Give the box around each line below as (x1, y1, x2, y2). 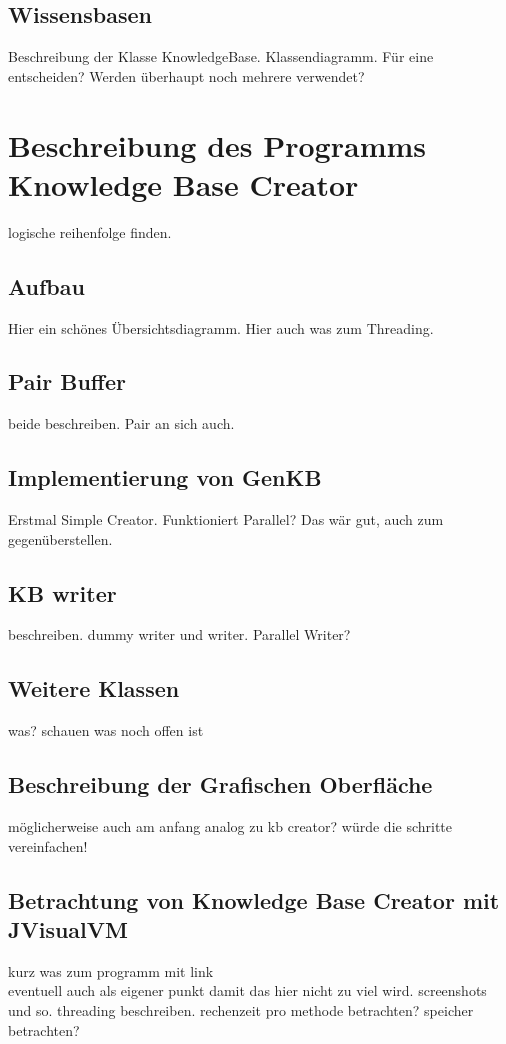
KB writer (8, 577, 117, 608)
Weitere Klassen (8, 673, 180, 704)
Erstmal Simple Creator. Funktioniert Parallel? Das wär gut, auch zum (8, 509, 444, 530)
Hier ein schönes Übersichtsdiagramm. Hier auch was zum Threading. (8, 317, 434, 338)
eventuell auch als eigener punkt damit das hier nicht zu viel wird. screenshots (8, 980, 487, 1001)
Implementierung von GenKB (8, 462, 322, 493)
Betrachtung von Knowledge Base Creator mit (8, 884, 500, 915)
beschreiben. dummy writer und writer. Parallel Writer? (8, 624, 351, 645)
